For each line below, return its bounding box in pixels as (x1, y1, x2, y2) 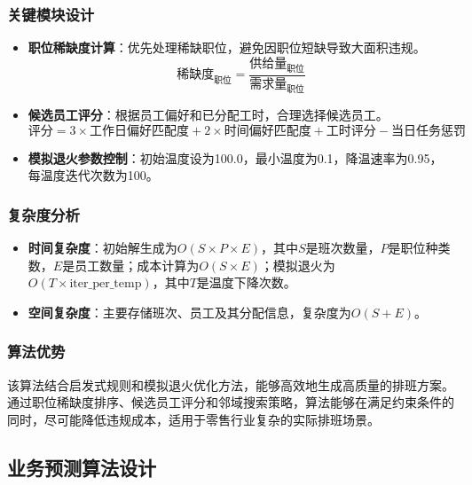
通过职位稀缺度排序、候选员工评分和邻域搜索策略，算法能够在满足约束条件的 (7, 393, 454, 411)
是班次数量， (305, 239, 381, 257)
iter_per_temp (69, 278, 142, 291)
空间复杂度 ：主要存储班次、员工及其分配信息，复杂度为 (28, 302, 351, 321)
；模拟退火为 (260, 255, 335, 274)
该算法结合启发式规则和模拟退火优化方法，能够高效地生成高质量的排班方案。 (7, 375, 454, 394)
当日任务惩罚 (390, 124, 466, 137)
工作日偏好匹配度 (90, 124, 190, 137)
